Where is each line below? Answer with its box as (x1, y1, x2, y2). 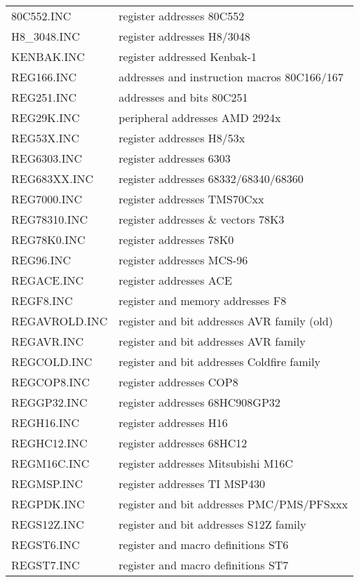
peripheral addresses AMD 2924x (118, 109, 281, 126)
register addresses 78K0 (118, 231, 234, 248)
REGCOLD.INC (11, 353, 93, 370)
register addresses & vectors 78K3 (118, 211, 285, 227)
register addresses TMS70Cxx (118, 191, 264, 207)
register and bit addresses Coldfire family (118, 353, 320, 370)
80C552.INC (11, 8, 72, 24)
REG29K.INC (11, 109, 80, 126)
